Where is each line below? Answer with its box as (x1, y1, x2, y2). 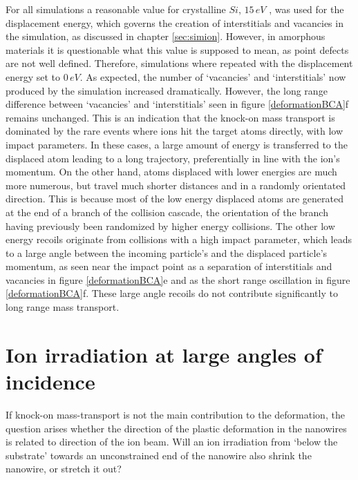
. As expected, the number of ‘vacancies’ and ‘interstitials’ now (79, 69, 346, 84)
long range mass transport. (6, 300, 120, 314)
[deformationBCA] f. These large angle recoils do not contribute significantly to (6, 286, 338, 300)
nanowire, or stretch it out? (6, 461, 122, 476)
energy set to (6, 69, 61, 84)
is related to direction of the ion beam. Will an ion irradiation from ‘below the (6, 434, 338, 449)
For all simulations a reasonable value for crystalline (6, 2, 226, 16)
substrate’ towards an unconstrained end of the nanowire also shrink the (6, 448, 312, 462)
